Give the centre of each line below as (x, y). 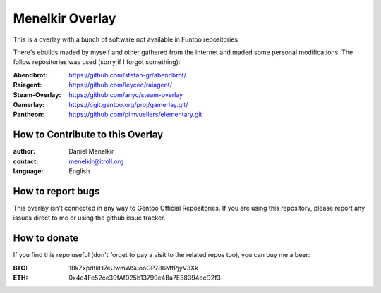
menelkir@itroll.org (96, 161)
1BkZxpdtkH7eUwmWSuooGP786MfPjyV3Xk (134, 268)
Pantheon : (29, 114)
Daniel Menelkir (91, 151)
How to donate (46, 238)
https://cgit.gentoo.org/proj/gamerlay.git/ (128, 104)
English (79, 171)
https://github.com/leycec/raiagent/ (121, 85)
